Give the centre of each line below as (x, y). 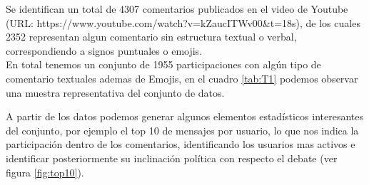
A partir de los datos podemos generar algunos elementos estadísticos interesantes (185, 116)
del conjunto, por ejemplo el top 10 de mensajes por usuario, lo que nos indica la (182, 130)
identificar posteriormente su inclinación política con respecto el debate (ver (172, 158)
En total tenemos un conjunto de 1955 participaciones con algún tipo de (163, 64)
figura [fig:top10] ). (45, 172)
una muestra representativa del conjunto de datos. (115, 92)
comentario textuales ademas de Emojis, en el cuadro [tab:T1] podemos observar (182, 78)
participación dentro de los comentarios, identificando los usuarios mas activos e (181, 144)
